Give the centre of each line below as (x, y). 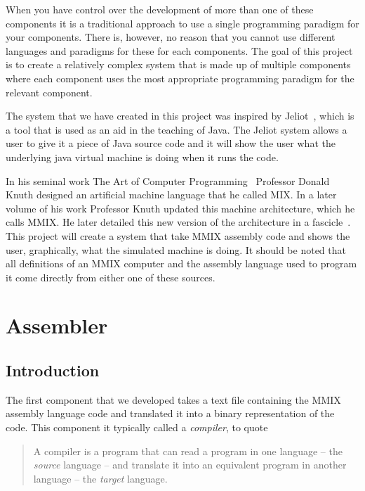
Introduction (53, 370)
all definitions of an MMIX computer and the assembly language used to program (181, 263)
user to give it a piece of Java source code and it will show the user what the (171, 143)
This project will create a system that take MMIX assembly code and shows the (178, 235)
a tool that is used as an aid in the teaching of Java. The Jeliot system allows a (177, 129)
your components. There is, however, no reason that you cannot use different (171, 37)
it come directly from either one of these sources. (111, 277)
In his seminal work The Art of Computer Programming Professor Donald (168, 180)
